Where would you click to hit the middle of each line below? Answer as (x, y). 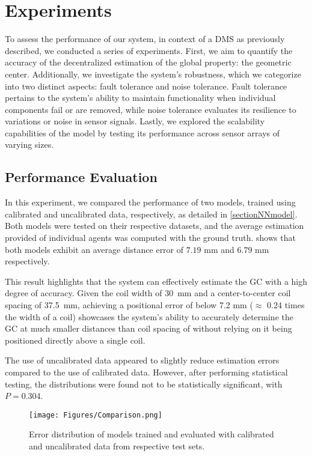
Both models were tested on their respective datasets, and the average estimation (154, 226)
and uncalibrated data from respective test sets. (117, 446)
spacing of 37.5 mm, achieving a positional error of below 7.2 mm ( (129, 305)
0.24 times (286, 305)
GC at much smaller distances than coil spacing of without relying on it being (148, 328)
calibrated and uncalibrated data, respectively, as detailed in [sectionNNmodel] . (151, 214)
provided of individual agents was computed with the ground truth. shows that (150, 238)
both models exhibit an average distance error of (94, 249)
